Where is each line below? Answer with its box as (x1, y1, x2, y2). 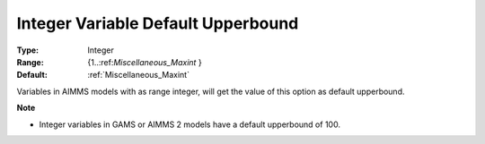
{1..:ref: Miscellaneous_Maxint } (87, 56, 202, 67)
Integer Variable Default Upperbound (16, 13, 299, 33)
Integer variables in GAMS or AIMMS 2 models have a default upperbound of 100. (39, 119, 341, 130)
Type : (16, 45, 40, 55)
